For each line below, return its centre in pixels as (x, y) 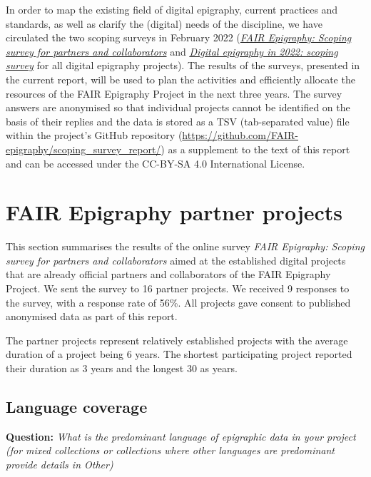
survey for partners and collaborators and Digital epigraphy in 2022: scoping (172, 51)
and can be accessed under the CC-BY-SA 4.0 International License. (156, 163)
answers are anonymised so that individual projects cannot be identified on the (178, 107)
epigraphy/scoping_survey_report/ (83, 149)
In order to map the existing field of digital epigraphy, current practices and (172, 9)
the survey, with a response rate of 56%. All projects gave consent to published (178, 302)
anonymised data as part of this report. (92, 316)
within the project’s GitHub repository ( (94, 135)
